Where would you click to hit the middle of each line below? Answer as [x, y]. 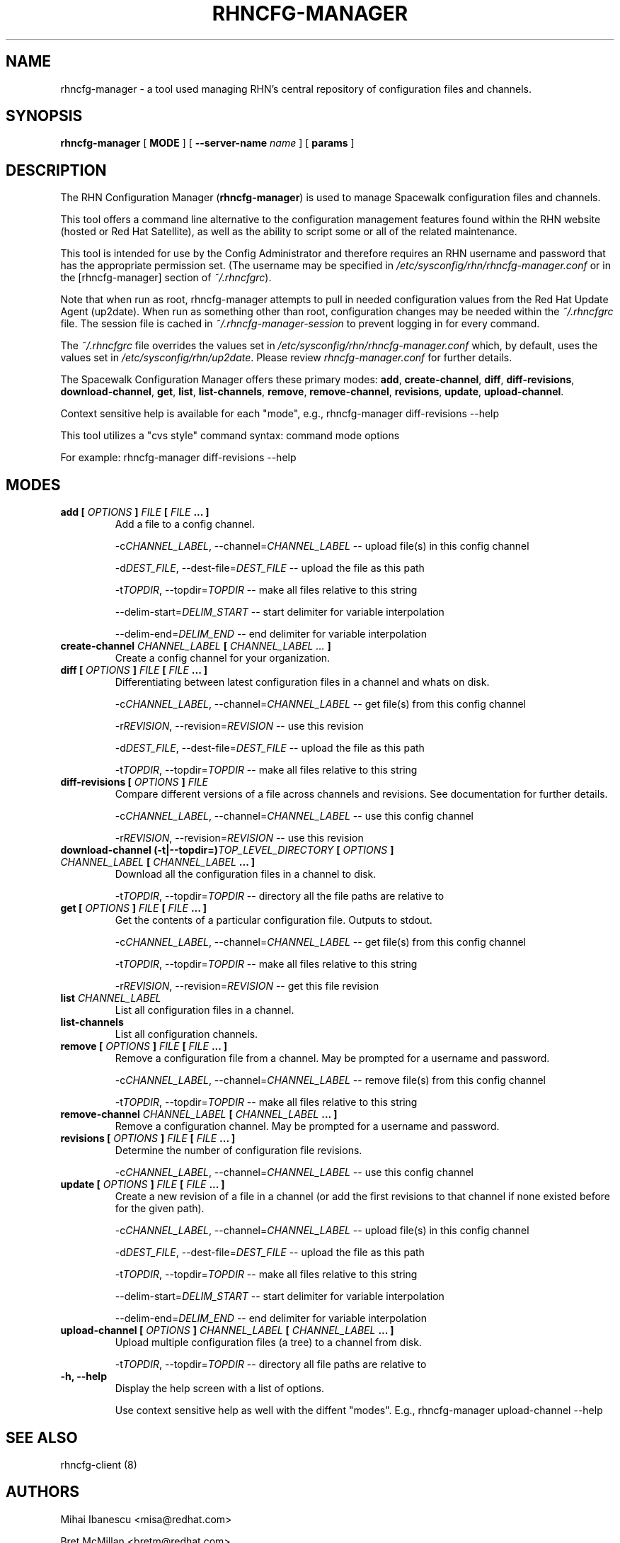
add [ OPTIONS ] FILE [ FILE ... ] [135, 512]
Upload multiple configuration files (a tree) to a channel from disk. [268, 1343]
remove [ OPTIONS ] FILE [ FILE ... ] [144, 1046]
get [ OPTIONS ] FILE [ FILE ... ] [134, 908]
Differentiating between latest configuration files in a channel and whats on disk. [302, 682]
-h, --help [84, 1377]
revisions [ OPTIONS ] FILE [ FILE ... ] [148, 1138]
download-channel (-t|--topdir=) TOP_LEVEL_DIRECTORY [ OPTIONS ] [227, 850]
